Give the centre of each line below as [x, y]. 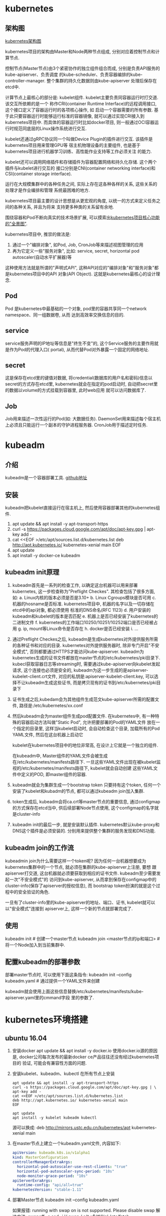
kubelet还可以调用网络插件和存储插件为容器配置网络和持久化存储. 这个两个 [81, 162]
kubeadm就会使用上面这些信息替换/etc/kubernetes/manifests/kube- [75, 992]
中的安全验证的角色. [30, 892]
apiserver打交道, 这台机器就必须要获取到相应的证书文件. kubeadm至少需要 [81, 873]
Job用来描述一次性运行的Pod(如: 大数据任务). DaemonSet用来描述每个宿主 [81, 419]
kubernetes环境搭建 [47, 1020]
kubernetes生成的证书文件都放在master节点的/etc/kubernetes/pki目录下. [86, 657]
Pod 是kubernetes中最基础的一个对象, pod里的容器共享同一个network [76, 309]
